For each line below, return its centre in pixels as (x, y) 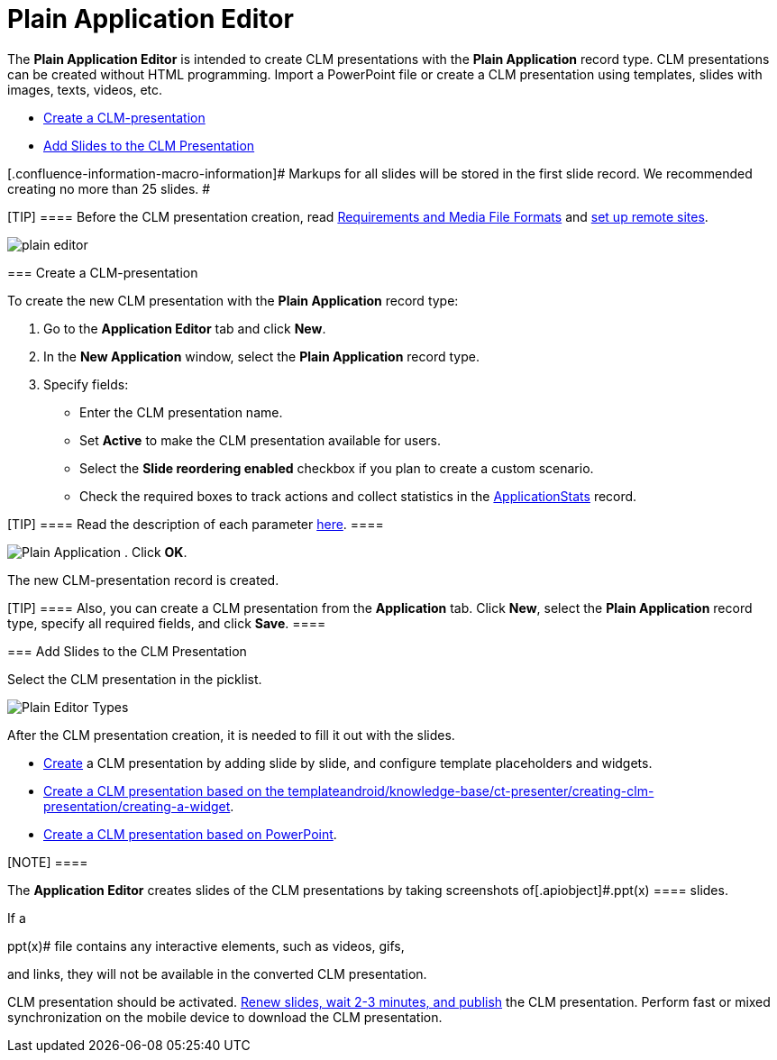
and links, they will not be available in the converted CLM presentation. (217, 973)
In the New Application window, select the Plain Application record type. (261, 356)
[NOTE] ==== (48, 862)
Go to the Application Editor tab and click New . (185, 328)
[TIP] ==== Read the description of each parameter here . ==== (196, 524)
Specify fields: (86, 384)
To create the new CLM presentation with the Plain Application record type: (233, 300)
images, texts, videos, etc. (85, 89)
